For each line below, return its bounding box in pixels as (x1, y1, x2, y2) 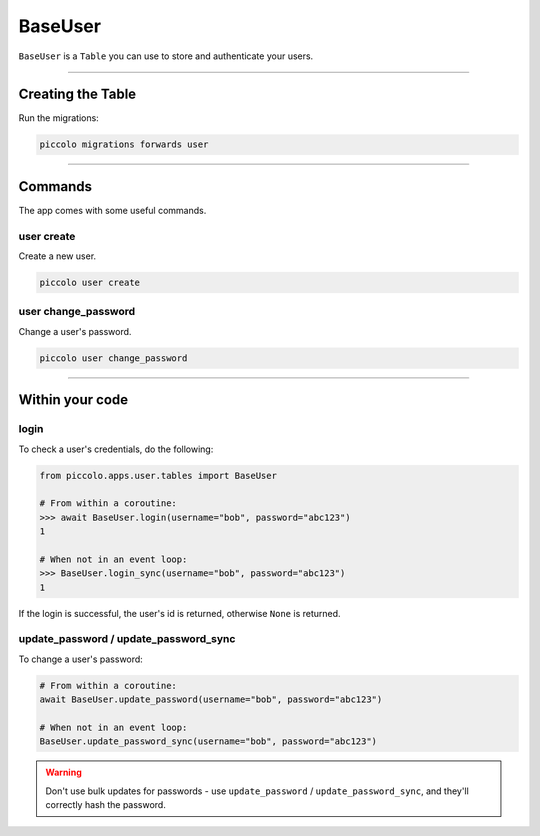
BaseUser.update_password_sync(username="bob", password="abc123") (39, 736, 378, 747)
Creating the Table (18, 86, 137, 103)
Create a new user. (18, 250, 97, 262)
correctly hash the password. (45, 799, 167, 811)
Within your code (18, 391, 129, 409)
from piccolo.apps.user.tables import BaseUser (39, 470, 277, 481)
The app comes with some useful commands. (18, 204, 207, 216)
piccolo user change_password (39, 352, 188, 364)
